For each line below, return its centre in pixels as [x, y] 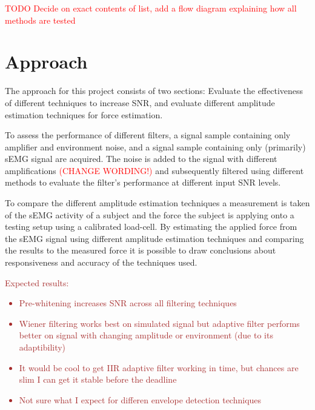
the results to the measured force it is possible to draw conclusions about [141, 250]
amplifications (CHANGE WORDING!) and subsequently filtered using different [154, 170]
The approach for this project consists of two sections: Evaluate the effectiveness [154, 91]
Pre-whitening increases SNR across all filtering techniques [128, 303]
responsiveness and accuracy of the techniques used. [101, 262]
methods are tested [40, 20]
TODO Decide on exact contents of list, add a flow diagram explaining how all [151, 8]
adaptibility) [42, 347]
